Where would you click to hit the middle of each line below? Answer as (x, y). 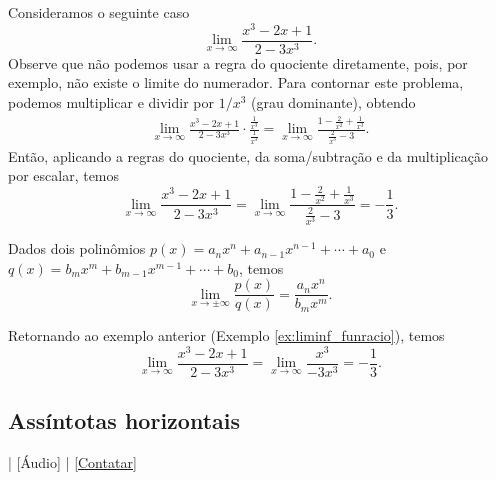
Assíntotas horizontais (124, 420)
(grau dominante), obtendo (333, 101)
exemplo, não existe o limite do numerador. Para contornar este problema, (236, 82)
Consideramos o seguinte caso (99, 12)
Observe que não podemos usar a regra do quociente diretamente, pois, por (238, 62)
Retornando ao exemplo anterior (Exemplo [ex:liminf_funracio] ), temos (226, 335)
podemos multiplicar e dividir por (111, 101)
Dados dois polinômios (77, 248)
